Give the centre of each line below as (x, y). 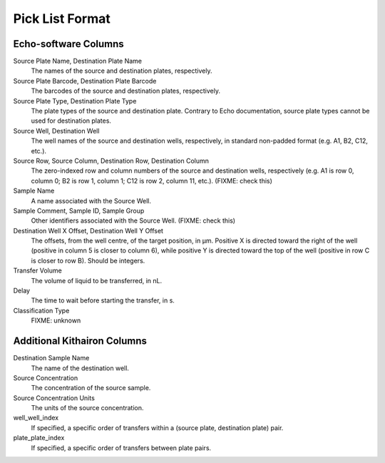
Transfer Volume (37, 270)
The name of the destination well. (80, 368)
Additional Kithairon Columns (80, 341)
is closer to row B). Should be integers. (88, 260)
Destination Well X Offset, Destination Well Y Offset (88, 230)
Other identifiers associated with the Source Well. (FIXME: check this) (133, 220)
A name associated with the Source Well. (91, 200)
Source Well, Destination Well (56, 131)
